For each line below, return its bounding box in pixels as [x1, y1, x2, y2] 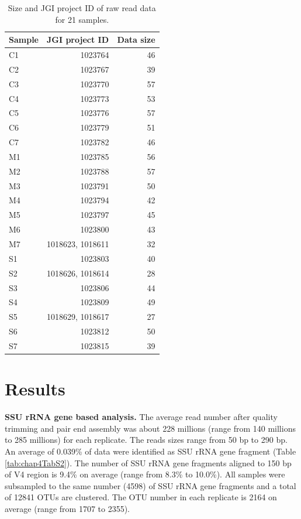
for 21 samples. [55, 13, 109, 25]
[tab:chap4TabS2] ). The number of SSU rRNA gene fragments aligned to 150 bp [5, 456, 292, 469]
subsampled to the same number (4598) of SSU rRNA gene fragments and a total [5, 479, 296, 491]
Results [5, 377, 65, 401]
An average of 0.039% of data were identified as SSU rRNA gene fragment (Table [5, 445, 296, 457]
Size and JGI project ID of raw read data [8, 2, 156, 13]
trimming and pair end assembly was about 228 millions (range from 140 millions [5, 422, 296, 434]
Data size [117, 33, 155, 46]
